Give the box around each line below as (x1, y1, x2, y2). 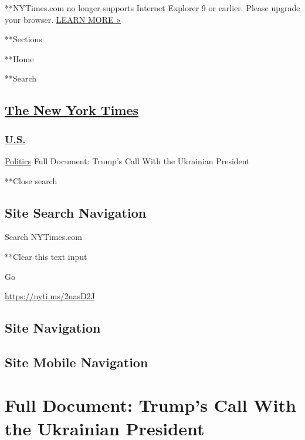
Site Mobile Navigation (5, 353, 148, 371)
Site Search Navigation (5, 203, 147, 221)
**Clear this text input (5, 250, 87, 262)
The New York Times (5, 101, 139, 119)
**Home (5, 52, 34, 65)
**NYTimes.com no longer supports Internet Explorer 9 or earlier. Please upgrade (5, 2, 300, 13)
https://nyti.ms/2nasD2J (5, 290, 95, 302)
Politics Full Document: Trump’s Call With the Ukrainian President (5, 154, 250, 167)
